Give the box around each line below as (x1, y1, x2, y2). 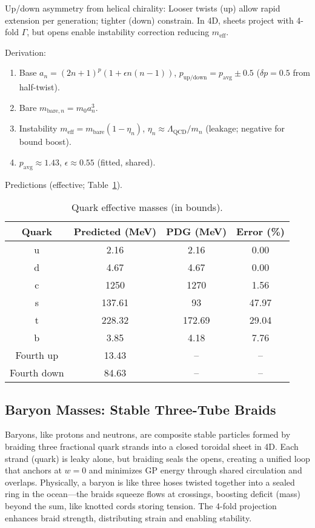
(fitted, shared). (97, 155, 156, 168)
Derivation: (5, 45, 46, 58)
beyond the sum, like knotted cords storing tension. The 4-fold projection (5, 499, 277, 512)
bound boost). (19, 135, 71, 148)
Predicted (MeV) (73, 224, 157, 239)
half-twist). (19, 81, 60, 93)
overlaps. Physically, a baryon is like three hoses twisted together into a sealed (5, 475, 295, 488)
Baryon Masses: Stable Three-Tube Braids (5, 399, 276, 418)
